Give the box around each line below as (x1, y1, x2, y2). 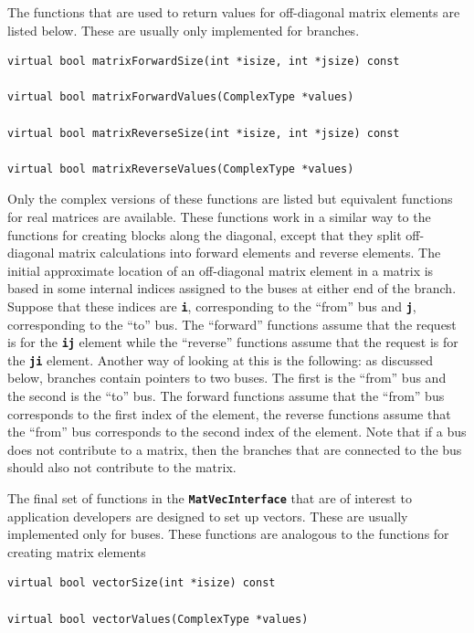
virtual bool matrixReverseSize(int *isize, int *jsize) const (7, 126, 400, 140)
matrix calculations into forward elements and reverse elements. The (58, 243, 441, 262)
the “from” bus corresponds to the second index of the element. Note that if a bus (7, 422, 467, 441)
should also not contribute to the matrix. (7, 458, 237, 477)
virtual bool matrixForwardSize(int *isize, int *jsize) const (7, 55, 400, 69)
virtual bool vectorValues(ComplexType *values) (7, 612, 309, 626)
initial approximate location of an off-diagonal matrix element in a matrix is (7, 260, 434, 280)
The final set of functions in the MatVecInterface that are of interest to (7, 489, 412, 508)
